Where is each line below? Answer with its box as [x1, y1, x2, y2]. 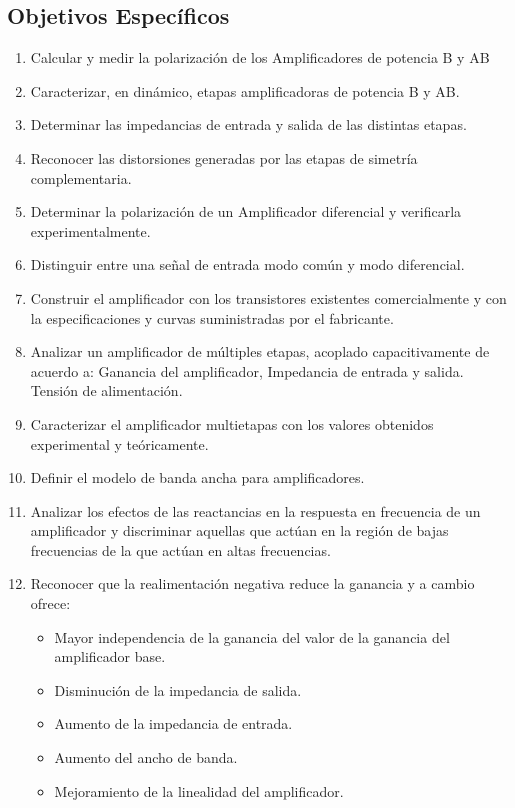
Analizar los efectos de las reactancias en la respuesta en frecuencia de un [30, 500, 481, 521]
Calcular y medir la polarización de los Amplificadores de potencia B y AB [30, 47, 490, 68]
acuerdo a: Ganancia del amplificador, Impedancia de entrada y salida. [30, 360, 464, 381]
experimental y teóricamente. [30, 433, 209, 454]
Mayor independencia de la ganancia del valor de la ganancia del [54, 626, 450, 647]
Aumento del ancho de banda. [54, 747, 238, 768]
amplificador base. [54, 646, 166, 667]
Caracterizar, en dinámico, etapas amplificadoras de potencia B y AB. [30, 80, 460, 101]
